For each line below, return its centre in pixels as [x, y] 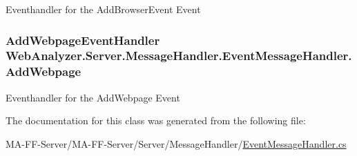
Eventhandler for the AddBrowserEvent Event [103, 9]
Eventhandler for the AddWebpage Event [93, 97]
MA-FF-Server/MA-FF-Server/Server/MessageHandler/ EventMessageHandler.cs [176, 143]
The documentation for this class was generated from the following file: [156, 120]
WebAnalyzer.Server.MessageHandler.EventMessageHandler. [179, 56]
